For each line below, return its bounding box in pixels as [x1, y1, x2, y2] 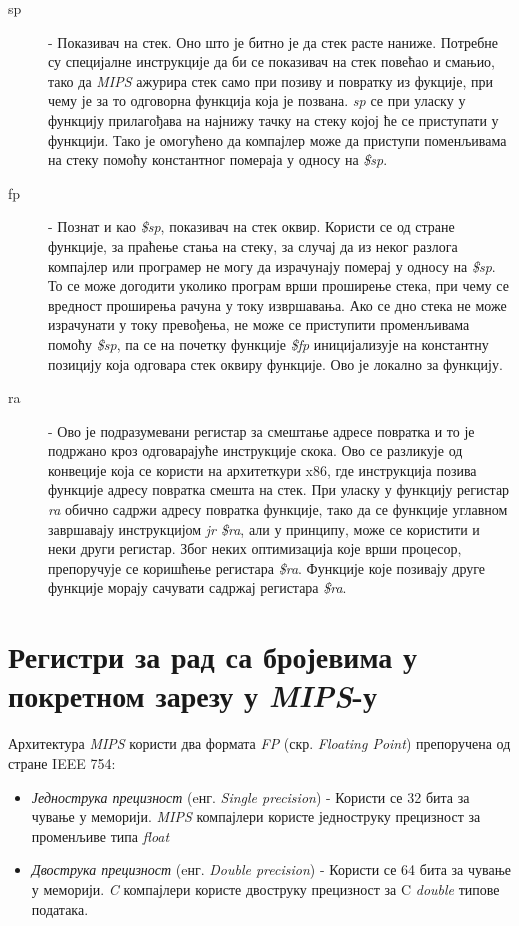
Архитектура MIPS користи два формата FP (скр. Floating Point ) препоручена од [8, 733, 511, 754]
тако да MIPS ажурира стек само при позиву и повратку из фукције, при [48, 70, 493, 91]
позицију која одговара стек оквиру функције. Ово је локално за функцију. [48, 353, 503, 374]
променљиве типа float [31, 825, 170, 846]
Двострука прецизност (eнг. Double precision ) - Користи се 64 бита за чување [31, 859, 511, 880]
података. [31, 898, 89, 919]
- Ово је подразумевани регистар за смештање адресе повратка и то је [48, 420, 475, 441]
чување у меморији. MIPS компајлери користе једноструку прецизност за [31, 806, 481, 827]
